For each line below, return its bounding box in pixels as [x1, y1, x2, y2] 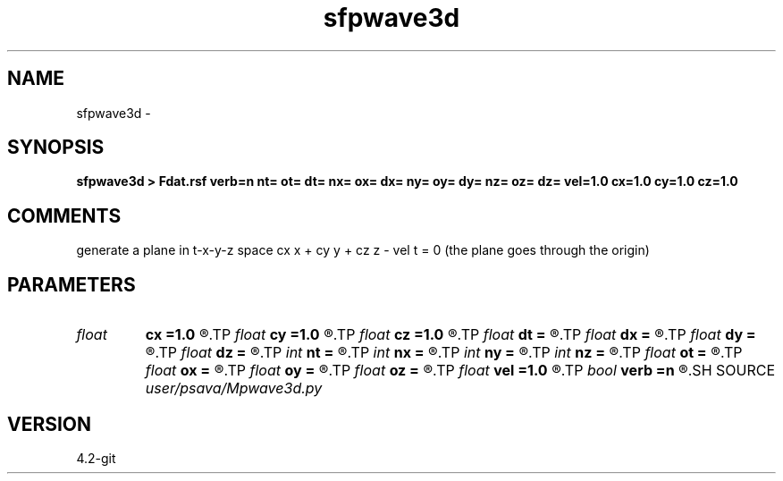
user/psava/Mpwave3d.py [145, 379, 323, 398]
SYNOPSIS [7, 136, 105, 159]
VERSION [7, 412, 92, 435]
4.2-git [76, 450, 116, 466]
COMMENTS [7, 204, 122, 227]
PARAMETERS [7, 273, 136, 296]
